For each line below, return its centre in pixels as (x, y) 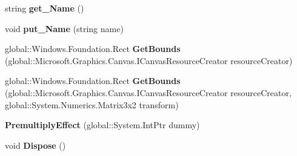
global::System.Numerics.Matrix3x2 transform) (92, 104)
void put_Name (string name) (64, 28)
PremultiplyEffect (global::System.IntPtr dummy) (102, 125)
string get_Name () (45, 8)
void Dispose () (35, 145)
